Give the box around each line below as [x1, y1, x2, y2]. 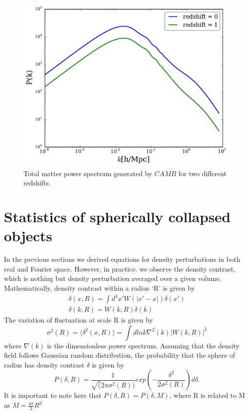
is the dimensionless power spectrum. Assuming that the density [47, 340, 240, 350]
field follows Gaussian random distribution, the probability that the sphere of [4, 350, 235, 360]
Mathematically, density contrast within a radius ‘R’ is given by [4, 282, 195, 293]
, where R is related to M [169, 390, 245, 400]
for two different [178, 168, 227, 178]
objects [4, 226, 53, 246]
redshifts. [23, 178, 51, 188]
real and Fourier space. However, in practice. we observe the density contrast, [4, 263, 236, 274]
